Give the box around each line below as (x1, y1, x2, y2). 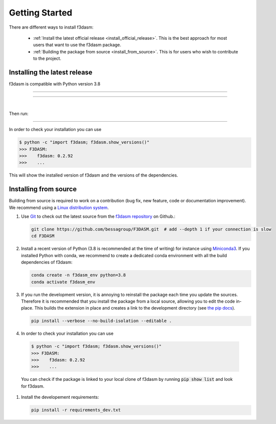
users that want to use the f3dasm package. (33, 42, 122, 48)
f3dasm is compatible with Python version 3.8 (9, 81, 101, 87)
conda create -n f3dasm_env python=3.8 (31, 272, 126, 278)
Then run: (9, 111, 29, 116)
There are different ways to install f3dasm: (9, 24, 94, 30)
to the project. (33, 56, 61, 62)
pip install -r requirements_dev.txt (31, 408, 121, 413)
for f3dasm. (21, 383, 45, 389)
